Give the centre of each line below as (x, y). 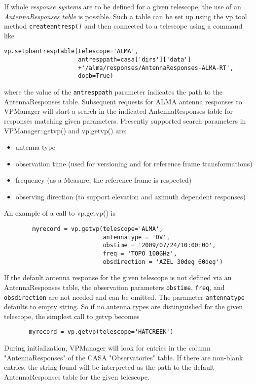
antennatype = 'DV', (136, 237)
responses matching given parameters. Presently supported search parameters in (125, 120)
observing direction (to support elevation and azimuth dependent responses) (130, 196)
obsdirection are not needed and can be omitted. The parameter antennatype (124, 297)
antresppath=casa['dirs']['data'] (135, 60)
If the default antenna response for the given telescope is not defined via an (118, 277)
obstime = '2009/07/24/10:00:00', (159, 245)
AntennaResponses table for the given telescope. (77, 376)
